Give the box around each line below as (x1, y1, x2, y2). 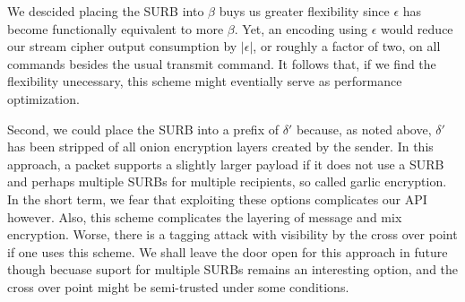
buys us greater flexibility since (219, 2, 390, 20)
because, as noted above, (296, 119, 432, 138)
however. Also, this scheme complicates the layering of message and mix (7, 207, 402, 226)
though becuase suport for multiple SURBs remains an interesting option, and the (7, 260, 459, 279)
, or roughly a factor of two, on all (253, 37, 441, 56)
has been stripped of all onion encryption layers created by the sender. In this (7, 137, 434, 156)
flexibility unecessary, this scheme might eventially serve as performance (7, 72, 402, 91)
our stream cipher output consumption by (7, 37, 237, 56)
